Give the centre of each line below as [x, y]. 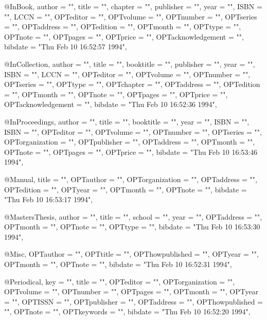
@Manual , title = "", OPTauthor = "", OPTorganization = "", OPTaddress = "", [131, 179]
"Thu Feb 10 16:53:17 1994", [49, 199]
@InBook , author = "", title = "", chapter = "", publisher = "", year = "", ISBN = [133, 6]
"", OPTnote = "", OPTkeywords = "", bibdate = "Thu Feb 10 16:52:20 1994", [127, 312]
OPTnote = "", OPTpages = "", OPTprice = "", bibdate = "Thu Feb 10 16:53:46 [131, 152]
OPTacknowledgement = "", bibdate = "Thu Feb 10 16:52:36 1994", [111, 104]
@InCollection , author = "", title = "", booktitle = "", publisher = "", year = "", [130, 64]
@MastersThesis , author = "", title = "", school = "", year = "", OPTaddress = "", [133, 216]
